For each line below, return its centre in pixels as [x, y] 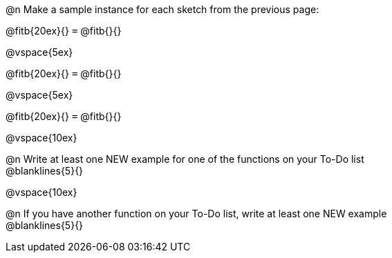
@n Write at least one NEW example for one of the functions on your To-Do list [185, 159]
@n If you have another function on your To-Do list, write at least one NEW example [196, 214]
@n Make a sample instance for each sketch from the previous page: [162, 9]
